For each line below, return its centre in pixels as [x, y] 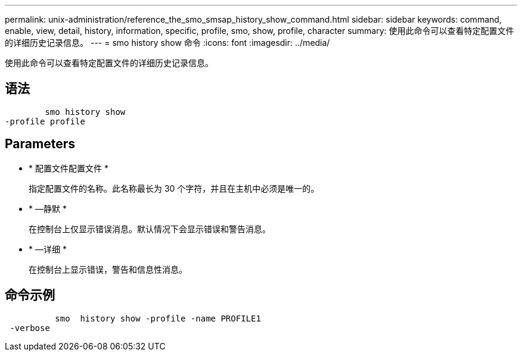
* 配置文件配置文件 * [69, 168]
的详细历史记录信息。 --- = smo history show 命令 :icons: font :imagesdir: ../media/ [167, 43]
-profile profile [45, 121]
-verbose [30, 328]
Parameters [40, 144]
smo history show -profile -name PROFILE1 [158, 318]
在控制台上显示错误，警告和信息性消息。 [108, 269]
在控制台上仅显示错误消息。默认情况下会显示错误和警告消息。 [150, 229]
